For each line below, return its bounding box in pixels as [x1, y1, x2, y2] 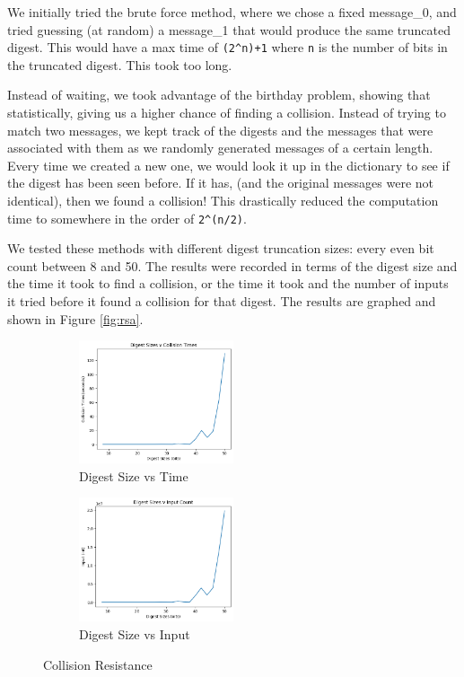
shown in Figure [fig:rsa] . [7, 309, 144, 328]
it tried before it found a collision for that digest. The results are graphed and [7, 292, 436, 311]
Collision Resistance [43, 655, 153, 673]
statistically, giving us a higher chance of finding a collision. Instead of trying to [7, 103, 446, 122]
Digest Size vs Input [79, 625, 190, 644]
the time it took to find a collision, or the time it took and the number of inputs [7, 274, 449, 293]
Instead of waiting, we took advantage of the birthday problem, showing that [7, 85, 431, 104]
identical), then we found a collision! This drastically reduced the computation [7, 191, 439, 209]
